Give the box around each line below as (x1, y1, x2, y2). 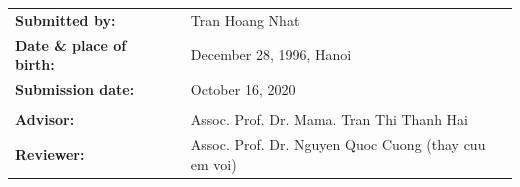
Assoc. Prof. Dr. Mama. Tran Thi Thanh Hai (190, 109, 468, 130)
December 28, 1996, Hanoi (190, 44, 352, 65)
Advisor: (15, 109, 75, 130)
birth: (15, 54, 55, 75)
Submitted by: (15, 9, 116, 30)
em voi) (190, 153, 237, 174)
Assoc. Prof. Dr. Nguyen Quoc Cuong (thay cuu (190, 133, 486, 154)
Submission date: (15, 79, 135, 100)
